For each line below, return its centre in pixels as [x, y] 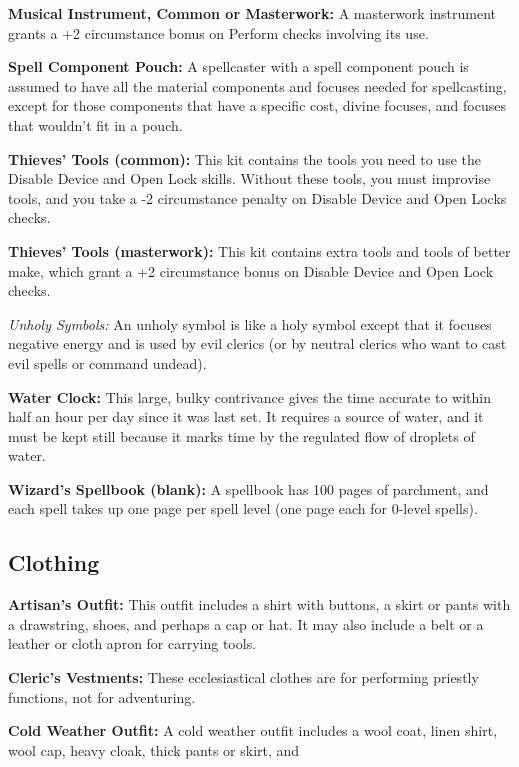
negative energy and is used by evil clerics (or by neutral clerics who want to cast [257, 343]
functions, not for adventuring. [102, 696]
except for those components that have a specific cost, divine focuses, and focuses [257, 105]
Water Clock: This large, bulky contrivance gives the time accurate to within [249, 396]
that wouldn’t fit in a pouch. [95, 124]
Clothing [54, 562]
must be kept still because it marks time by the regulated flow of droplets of [241, 435]
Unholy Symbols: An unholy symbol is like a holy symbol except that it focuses [250, 323]
